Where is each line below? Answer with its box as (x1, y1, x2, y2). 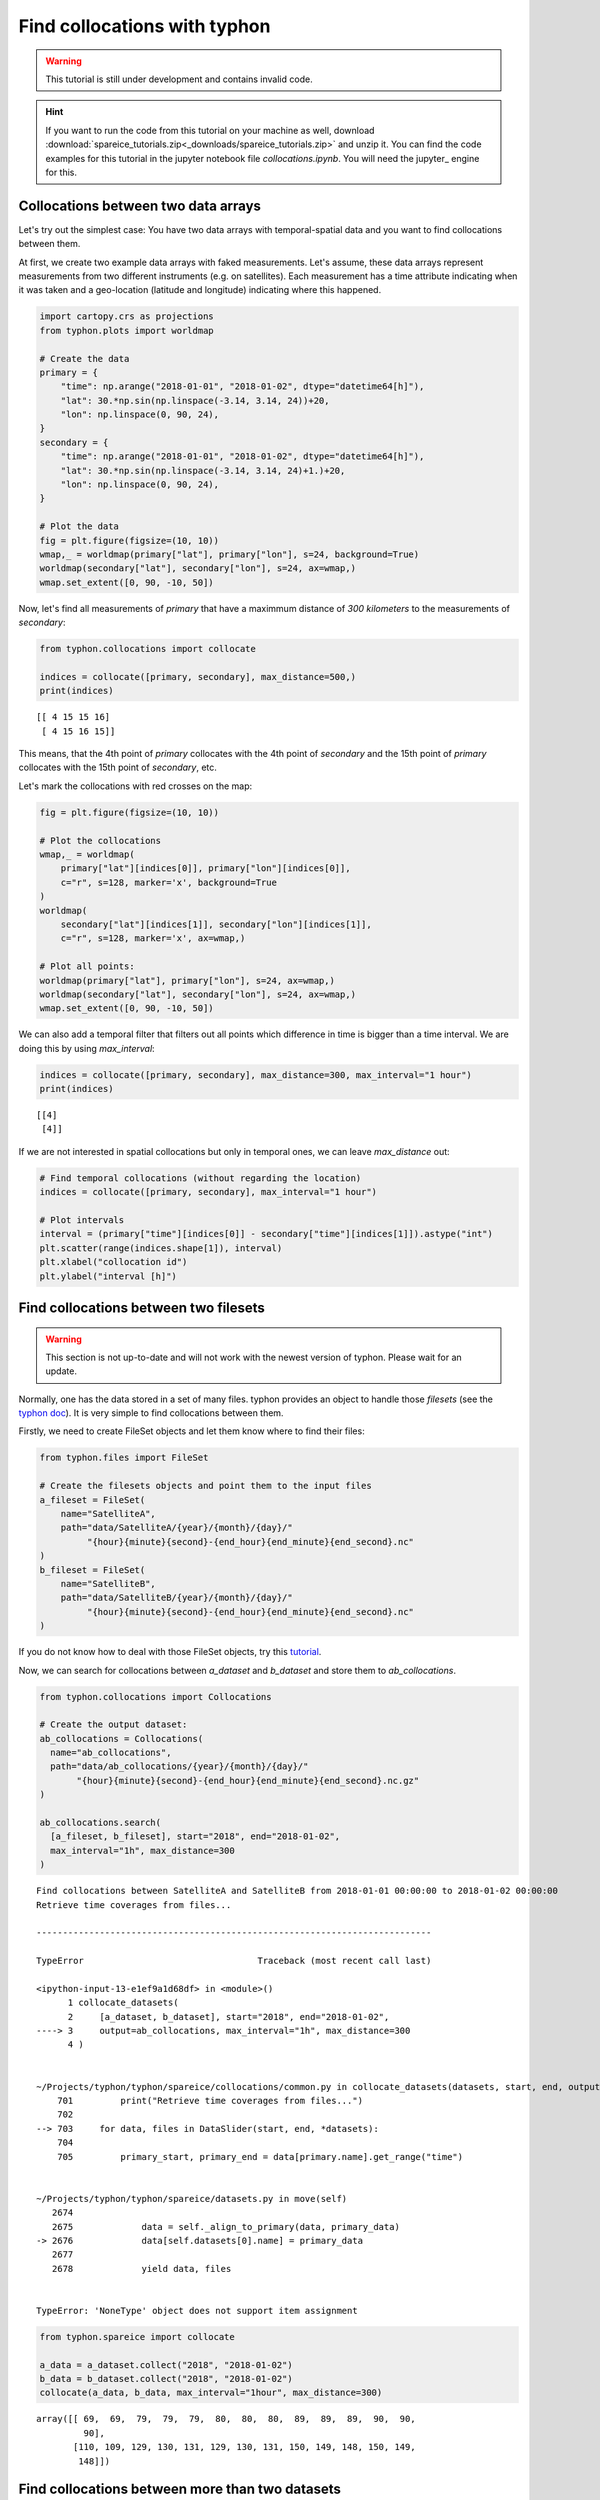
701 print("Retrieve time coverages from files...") (56, 2095, 364, 2107)
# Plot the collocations (39, 835, 162, 846)
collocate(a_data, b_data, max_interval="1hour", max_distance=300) (39, 2387, 383, 2399)
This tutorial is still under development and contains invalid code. (45, 73, 314, 85)
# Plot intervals (39, 1214, 125, 1225)
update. (45, 1365, 77, 1377)
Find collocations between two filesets (18, 1299, 265, 1316)
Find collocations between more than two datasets (18, 2481, 342, 2498)
